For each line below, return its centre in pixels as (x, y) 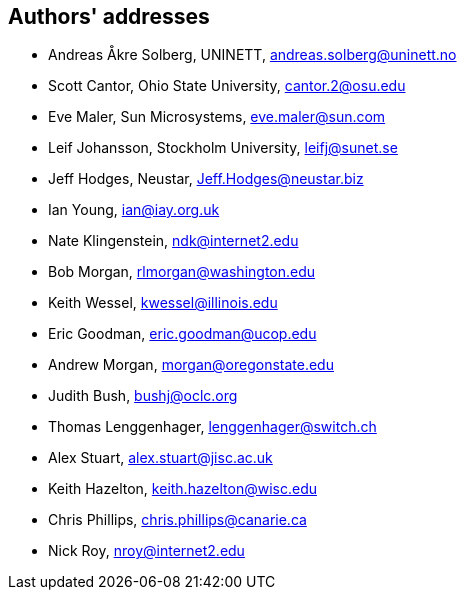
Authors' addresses (109, 16)
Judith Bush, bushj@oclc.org (143, 396)
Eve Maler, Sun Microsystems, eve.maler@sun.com (217, 117)
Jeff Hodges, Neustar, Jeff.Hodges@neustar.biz (206, 179)
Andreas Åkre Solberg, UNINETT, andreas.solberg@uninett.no (252, 55)
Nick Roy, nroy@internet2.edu (146, 551)
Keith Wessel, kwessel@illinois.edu (163, 303)
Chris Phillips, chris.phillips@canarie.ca (177, 520)
